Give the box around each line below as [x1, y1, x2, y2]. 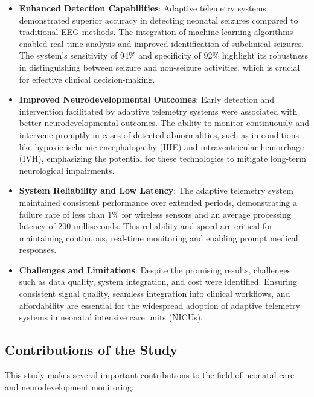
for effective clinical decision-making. [19, 72, 155, 85]
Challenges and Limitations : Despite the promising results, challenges [19, 263, 291, 276]
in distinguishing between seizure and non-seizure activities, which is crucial [19, 60, 300, 73]
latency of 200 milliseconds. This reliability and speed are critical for [19, 220, 273, 232]
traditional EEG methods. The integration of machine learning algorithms [19, 25, 293, 38]
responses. [19, 243, 57, 256]
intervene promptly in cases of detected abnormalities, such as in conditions [19, 128, 300, 141]
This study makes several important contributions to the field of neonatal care [5, 369, 295, 381]
